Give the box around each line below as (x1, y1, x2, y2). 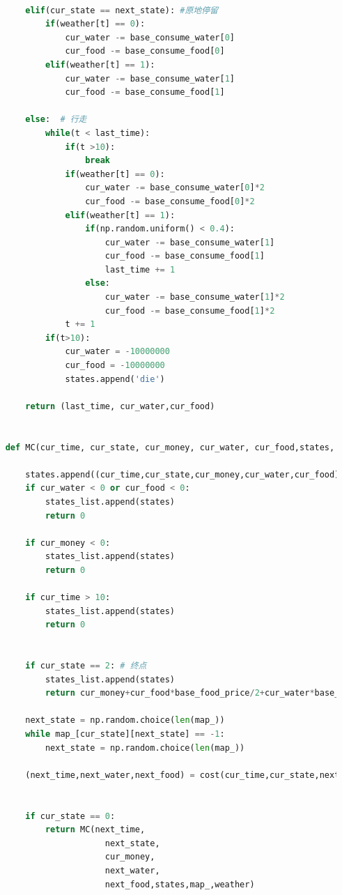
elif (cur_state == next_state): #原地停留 (25, 5, 218, 15)
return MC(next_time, (45, 825, 146, 835)
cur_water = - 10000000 (65, 346, 170, 357)
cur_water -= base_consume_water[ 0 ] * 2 (85, 183, 265, 193)
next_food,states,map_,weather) (104, 879, 255, 889)
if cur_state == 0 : (25, 811, 116, 821)
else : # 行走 (25, 114, 87, 125)
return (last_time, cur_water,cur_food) (25, 401, 215, 411)
